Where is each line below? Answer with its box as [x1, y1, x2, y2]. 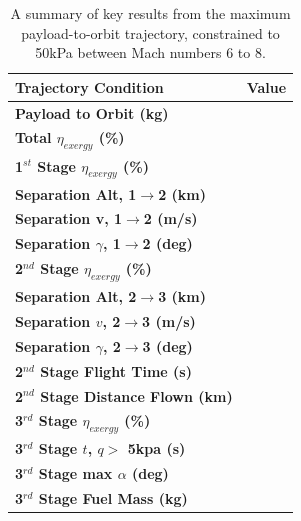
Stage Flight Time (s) [40, 360, 192, 381]
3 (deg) [142, 335, 193, 356]
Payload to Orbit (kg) [15, 102, 169, 123]
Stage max [38, 463, 113, 484]
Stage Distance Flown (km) [40, 385, 233, 406]
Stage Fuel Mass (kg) [38, 488, 188, 509]
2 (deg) [142, 233, 193, 254]
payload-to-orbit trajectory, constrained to [21, 22, 280, 43]
